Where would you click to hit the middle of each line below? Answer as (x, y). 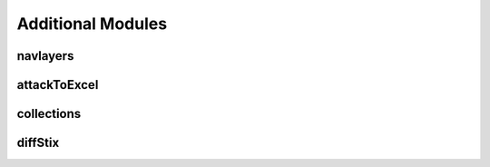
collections (49, 114)
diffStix (38, 143)
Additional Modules (92, 24)
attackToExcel (58, 85)
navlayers (45, 56)
